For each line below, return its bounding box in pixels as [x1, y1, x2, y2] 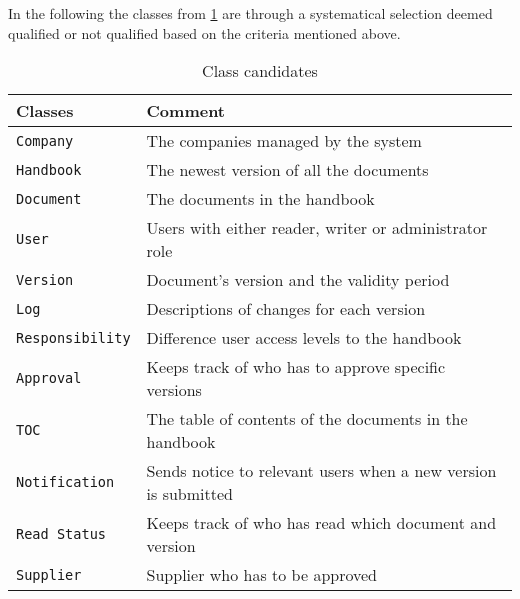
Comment [146, 99, 226, 123]
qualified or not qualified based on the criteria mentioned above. [8, 22, 401, 43]
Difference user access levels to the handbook [146, 326, 462, 350]
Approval [16, 370, 82, 387]
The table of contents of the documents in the [146, 407, 468, 431]
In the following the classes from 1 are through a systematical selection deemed [8, 3, 493, 23]
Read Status [16, 526, 107, 543]
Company [16, 132, 74, 149]
